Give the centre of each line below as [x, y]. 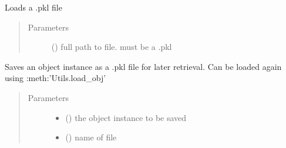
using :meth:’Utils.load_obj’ [55, 78]
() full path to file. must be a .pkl [112, 47]
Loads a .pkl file [33, 7]
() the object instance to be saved [126, 117]
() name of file [91, 137]
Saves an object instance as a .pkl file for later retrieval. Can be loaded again [143, 66]
